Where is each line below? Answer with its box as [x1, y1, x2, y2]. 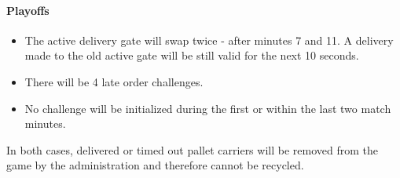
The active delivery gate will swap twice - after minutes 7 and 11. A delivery [24, 31, 394, 48]
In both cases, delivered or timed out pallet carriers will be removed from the [6, 141, 378, 158]
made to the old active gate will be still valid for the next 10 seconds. [24, 47, 359, 64]
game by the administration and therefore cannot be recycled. [6, 157, 304, 173]
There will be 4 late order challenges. [24, 73, 204, 89]
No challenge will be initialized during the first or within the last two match [24, 100, 391, 116]
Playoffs [6, 2, 50, 18]
